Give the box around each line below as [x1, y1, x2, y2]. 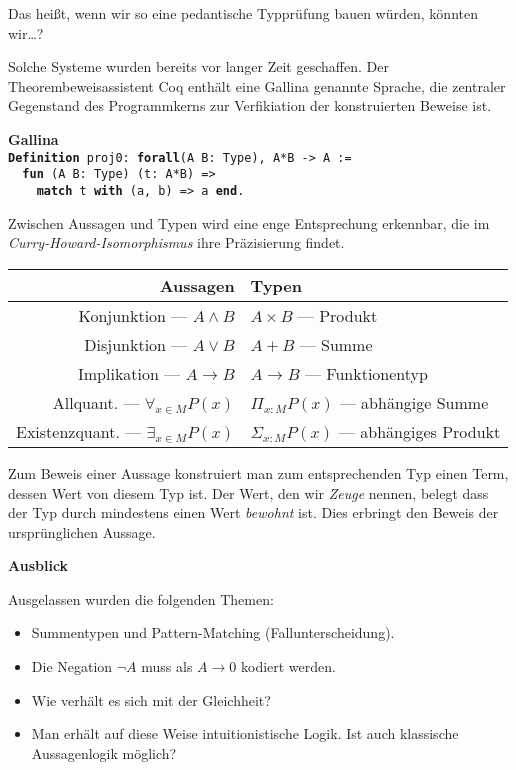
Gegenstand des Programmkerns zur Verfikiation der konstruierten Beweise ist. [8, 95, 492, 116]
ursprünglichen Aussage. [8, 521, 156, 542]
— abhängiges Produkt [338, 419, 501, 443]
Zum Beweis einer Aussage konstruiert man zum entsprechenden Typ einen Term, [8, 462, 509, 483]
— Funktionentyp [304, 361, 428, 385]
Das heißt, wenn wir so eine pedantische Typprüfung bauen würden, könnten [8, 3, 478, 23]
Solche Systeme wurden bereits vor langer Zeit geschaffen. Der [8, 56, 389, 77]
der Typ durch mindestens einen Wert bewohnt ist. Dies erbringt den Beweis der [8, 502, 499, 523]
